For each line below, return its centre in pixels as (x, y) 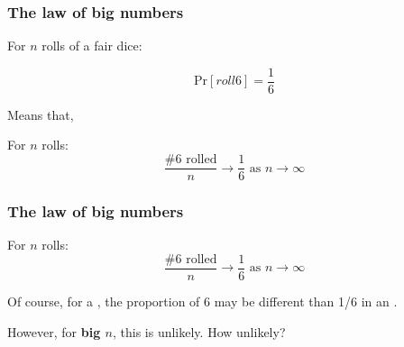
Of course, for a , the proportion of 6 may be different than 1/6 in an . (202, 301)
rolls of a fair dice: (92, 46)
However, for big (54, 331)
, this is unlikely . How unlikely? (199, 331)
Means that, (41, 114)
